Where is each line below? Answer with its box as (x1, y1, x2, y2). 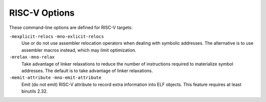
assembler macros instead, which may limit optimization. (21, 47, 136, 53)
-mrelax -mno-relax (9, 54, 55, 60)
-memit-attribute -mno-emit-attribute (9, 75, 101, 80)
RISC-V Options (9, 7, 75, 18)
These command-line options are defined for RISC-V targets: (9, 25, 133, 30)
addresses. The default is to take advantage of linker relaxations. (21, 68, 153, 74)
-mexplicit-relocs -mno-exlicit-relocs (9, 33, 104, 39)
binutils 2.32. (21, 88, 48, 94)
